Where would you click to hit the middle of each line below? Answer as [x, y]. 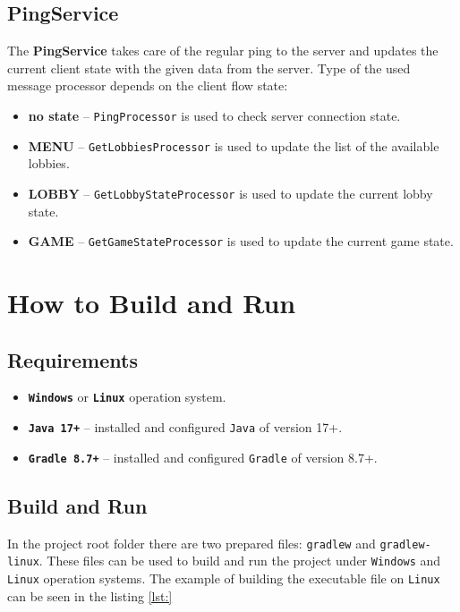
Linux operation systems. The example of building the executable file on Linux [224, 578]
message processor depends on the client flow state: [148, 85]
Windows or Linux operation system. [127, 397]
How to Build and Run [152, 302]
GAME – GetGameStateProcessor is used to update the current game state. [241, 241]
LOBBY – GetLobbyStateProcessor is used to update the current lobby [230, 193]
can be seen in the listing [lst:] [90, 595]
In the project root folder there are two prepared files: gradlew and [192, 543]
